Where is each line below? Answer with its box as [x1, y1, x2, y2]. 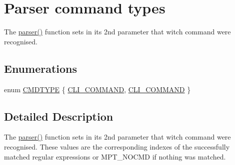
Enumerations [4, 60, 77, 76]
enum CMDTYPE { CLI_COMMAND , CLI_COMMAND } [4, 84, 191, 94]
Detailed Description [4, 108, 113, 124]
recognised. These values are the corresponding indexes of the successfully [4, 141, 230, 152]
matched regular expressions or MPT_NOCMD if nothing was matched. [4, 151, 226, 162]
